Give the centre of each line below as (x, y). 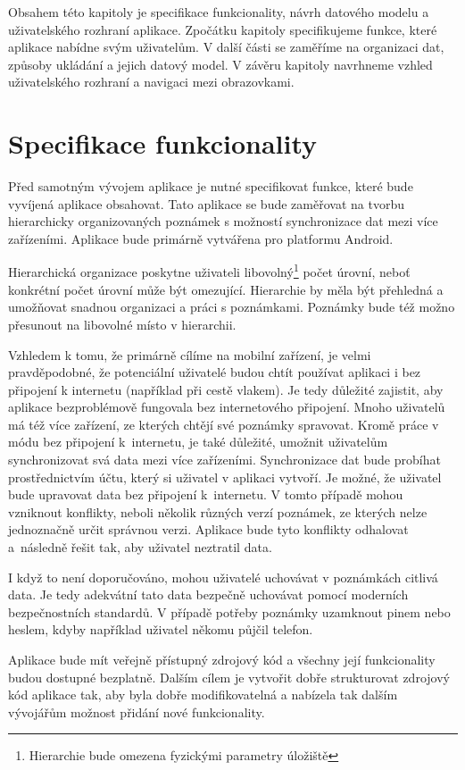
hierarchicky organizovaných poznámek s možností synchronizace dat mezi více (223, 221)
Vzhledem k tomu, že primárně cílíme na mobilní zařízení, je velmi (190, 354)
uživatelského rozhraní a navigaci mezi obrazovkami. (151, 82)
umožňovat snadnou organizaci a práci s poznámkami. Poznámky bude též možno (232, 307)
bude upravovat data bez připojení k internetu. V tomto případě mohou (206, 494)
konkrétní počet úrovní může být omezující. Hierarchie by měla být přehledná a (226, 289)
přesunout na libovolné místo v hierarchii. (122, 324)
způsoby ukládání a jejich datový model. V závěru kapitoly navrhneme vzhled (220, 64)
